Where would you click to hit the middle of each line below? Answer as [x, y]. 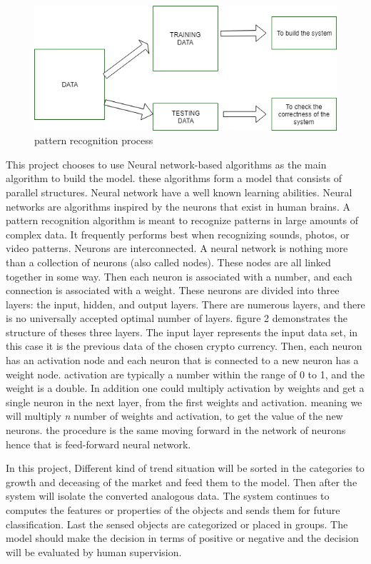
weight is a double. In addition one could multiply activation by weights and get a [185, 388]
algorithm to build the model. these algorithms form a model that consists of [174, 178]
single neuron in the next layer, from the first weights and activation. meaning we [184, 402]
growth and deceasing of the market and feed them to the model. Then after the [182, 482]
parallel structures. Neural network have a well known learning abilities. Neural [179, 192]
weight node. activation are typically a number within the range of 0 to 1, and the [185, 374]
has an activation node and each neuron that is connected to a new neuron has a [182, 360]
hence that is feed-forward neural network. [98, 444]
